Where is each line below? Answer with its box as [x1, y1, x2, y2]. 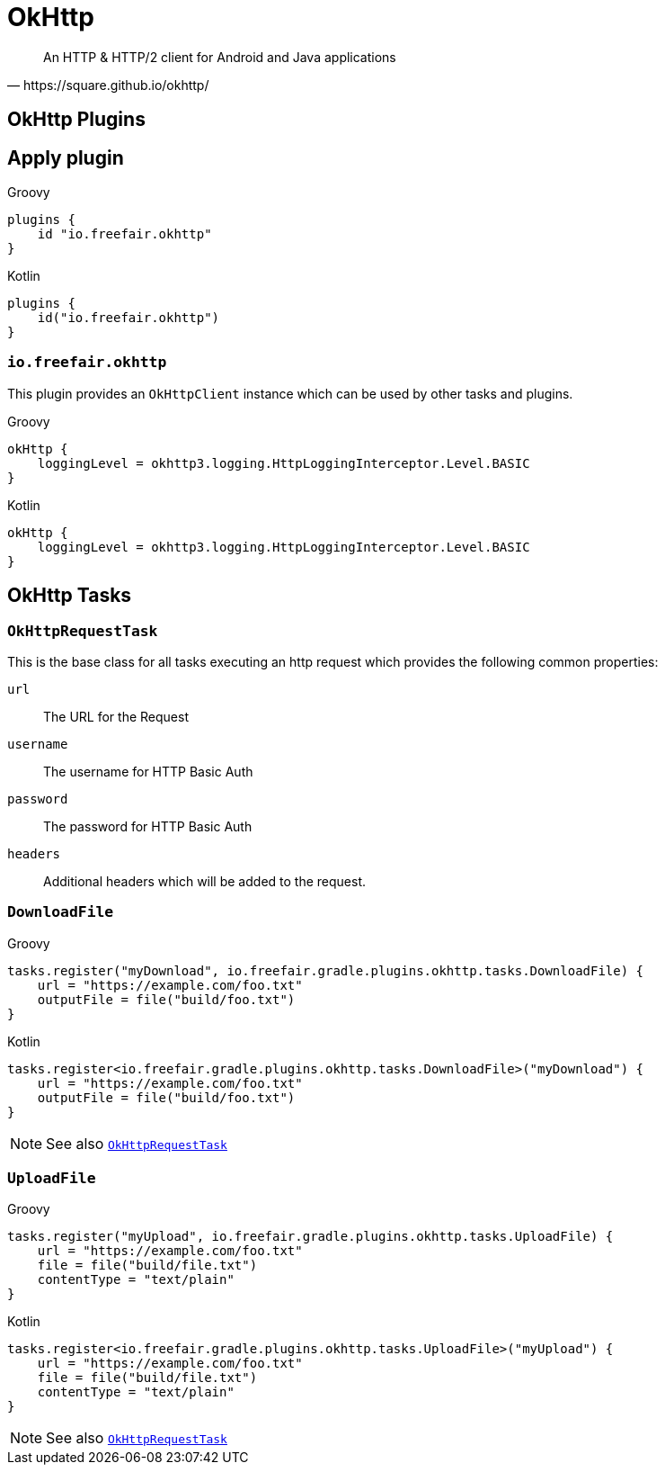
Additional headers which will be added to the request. [43, 873, 366, 889]
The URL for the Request [43, 708, 189, 724]
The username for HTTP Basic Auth [43, 763, 253, 779]
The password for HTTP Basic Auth [43, 818, 253, 834]
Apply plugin [7, 146, 124, 169]
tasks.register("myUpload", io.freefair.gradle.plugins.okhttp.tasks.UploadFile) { [7, 1229, 614, 1244]
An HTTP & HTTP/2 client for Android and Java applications [43, 49, 396, 65]
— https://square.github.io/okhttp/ [7, 76, 209, 93]
